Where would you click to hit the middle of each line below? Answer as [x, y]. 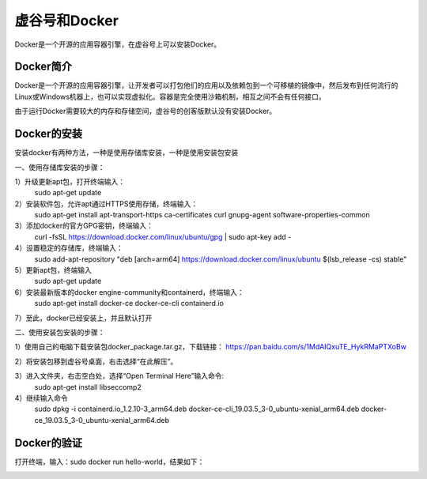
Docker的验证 [49, 443]
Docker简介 [43, 67]
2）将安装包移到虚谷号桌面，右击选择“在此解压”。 [96, 361]
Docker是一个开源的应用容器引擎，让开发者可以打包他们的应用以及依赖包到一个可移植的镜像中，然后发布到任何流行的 [206, 85]
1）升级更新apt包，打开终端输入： [70, 181]
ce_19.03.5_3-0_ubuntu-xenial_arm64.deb [102, 420]
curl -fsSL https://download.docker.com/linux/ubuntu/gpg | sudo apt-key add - [163, 236]
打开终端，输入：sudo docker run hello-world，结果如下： [110, 462]
